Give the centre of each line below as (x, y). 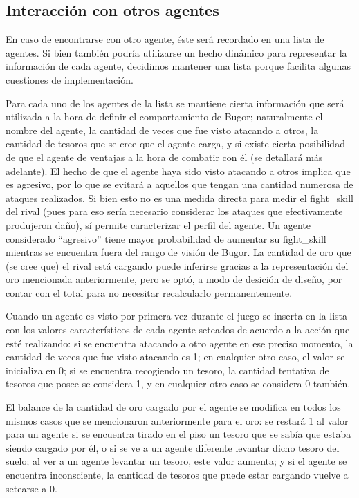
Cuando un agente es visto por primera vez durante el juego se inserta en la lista (177, 316)
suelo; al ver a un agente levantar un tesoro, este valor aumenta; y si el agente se (176, 461)
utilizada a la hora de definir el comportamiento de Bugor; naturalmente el (164, 117)
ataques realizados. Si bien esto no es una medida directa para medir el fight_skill (179, 197)
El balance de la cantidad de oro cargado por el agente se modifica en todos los (173, 407)
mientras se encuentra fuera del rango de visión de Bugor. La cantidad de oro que (178, 252)
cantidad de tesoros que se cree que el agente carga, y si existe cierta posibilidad (175, 144)
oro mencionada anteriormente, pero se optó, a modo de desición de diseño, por (174, 279)
